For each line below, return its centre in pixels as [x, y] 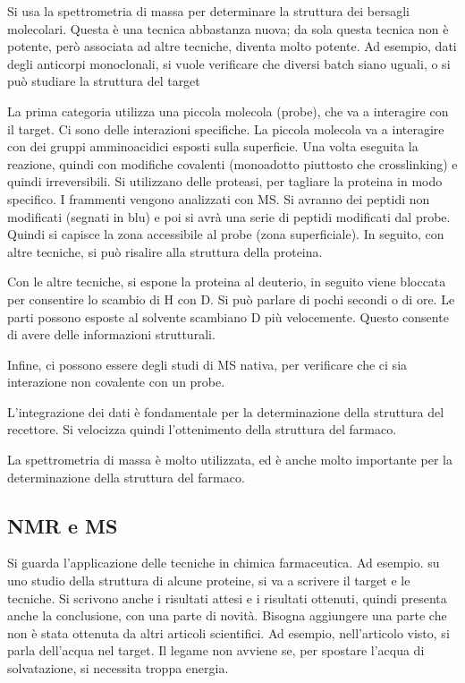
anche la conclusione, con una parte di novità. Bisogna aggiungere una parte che [227, 615]
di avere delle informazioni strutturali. [111, 334]
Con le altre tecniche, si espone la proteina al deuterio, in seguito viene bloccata [227, 282]
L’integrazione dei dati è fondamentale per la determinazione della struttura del [226, 411]
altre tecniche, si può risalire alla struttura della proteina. [165, 251]
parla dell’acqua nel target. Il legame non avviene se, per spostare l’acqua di [216, 650]
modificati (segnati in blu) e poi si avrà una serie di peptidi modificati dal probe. [229, 216]
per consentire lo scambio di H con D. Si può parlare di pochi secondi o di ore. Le [231, 299]
